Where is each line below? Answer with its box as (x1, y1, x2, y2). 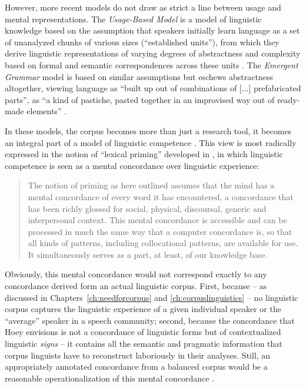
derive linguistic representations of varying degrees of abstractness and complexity (5, 47, 301, 59)
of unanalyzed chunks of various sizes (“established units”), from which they (5, 35, 280, 48)
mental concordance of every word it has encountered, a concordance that (28, 190, 294, 203)
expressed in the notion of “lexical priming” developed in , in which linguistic (5, 148, 283, 160)
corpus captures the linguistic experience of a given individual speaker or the (5, 303, 281, 315)
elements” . (26, 105, 67, 117)
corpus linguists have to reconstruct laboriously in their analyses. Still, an (5, 349, 271, 361)
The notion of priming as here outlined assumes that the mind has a (28, 179, 275, 191)
